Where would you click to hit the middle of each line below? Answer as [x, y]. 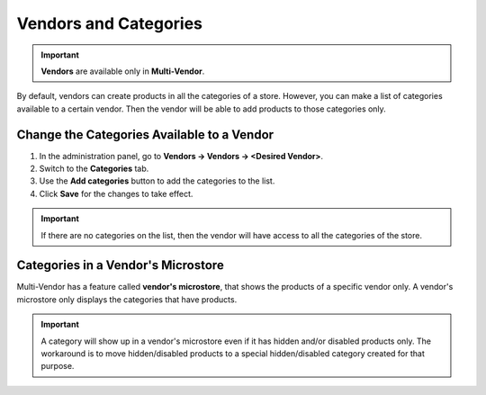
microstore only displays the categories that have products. [127, 299]
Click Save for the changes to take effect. [116, 193]
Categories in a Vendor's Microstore [120, 265]
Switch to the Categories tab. [94, 169]
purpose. [58, 366]
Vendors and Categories [109, 23]
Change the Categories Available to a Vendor [145, 135]
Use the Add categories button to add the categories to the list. [157, 181]
